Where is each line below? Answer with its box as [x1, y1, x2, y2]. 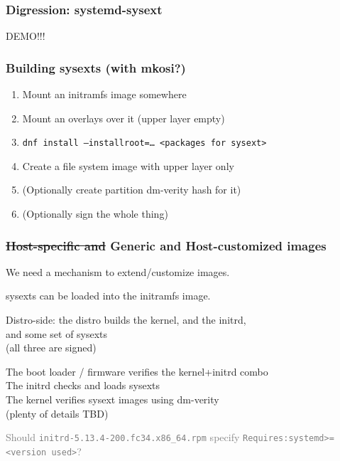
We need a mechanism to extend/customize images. [6, 264, 230, 279]
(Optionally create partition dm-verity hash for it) [22, 182, 241, 197]
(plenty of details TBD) [6, 406, 109, 420]
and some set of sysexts [6, 326, 108, 341]
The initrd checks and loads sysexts [6, 378, 160, 393]
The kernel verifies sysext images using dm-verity [6, 392, 219, 407]
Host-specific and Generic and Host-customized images [6, 236, 327, 254]
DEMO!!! [6, 28, 45, 43]
